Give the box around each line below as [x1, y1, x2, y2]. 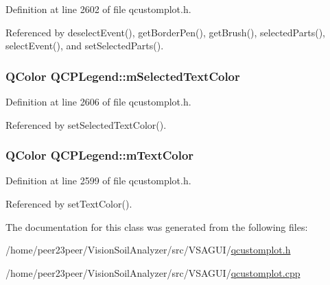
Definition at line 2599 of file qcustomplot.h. [5, 173, 191, 188]
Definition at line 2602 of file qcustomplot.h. [5, 2, 191, 16]
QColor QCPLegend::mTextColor [5, 147, 194, 164]
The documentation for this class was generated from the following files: [5, 219, 308, 234]
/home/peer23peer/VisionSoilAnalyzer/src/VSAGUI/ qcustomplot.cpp [5, 265, 300, 280]
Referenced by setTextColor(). [5, 197, 132, 210]
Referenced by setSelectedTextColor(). [5, 117, 167, 132]
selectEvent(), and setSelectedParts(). [5, 38, 164, 53]
